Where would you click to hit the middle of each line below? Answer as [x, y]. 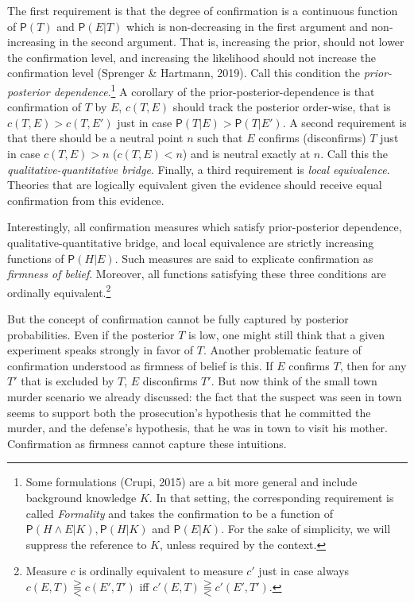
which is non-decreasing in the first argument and [247, 26]
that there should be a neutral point [95, 138]
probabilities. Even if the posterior [91, 334]
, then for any [373, 365]
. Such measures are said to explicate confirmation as [244, 258]
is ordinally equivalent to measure [161, 571]
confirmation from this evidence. [86, 200]
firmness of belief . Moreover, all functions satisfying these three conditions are [197, 274]
